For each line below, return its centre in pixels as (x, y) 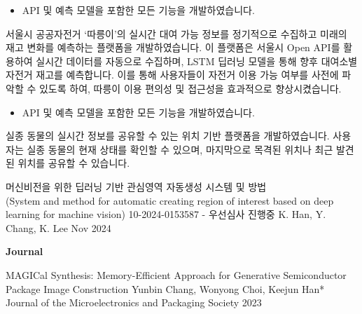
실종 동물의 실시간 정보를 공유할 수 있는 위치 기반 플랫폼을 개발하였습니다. (168, 136)
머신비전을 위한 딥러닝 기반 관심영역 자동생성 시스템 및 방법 (136, 186)
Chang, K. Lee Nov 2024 (58, 227)
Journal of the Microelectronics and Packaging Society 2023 (134, 302)
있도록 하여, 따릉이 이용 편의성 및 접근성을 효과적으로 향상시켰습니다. (190, 88)
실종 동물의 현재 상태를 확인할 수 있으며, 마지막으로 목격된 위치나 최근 (180, 149)
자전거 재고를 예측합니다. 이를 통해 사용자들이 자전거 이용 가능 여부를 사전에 (172, 75)
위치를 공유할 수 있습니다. (74, 163)
